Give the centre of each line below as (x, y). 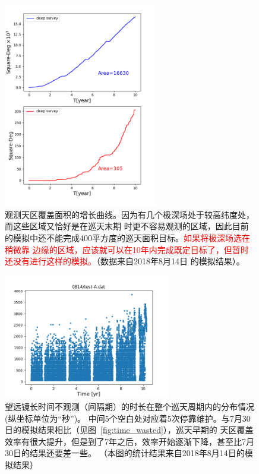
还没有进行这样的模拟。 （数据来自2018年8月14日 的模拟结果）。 (125, 261)
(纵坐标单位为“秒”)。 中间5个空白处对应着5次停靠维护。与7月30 (128, 418)
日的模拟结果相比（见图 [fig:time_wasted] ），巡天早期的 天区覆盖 (129, 430)
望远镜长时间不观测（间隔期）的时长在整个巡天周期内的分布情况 (129, 407)
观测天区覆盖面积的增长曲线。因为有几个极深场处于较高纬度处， (129, 214)
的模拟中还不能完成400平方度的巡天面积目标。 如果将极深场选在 (127, 237)
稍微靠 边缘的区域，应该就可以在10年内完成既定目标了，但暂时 (127, 249)
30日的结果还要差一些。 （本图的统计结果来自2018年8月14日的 (125, 453)
